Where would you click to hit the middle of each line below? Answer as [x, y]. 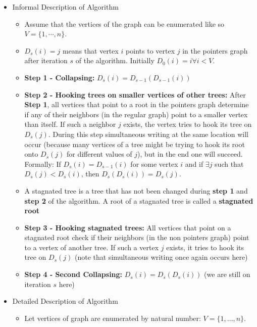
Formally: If [43, 164]
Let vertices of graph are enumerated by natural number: [113, 318]
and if [194, 164]
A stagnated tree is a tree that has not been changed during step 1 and [136, 190]
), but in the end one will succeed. [190, 154]
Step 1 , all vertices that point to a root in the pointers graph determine [137, 104]
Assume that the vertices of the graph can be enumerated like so [124, 24]
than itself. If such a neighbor [70, 124]
